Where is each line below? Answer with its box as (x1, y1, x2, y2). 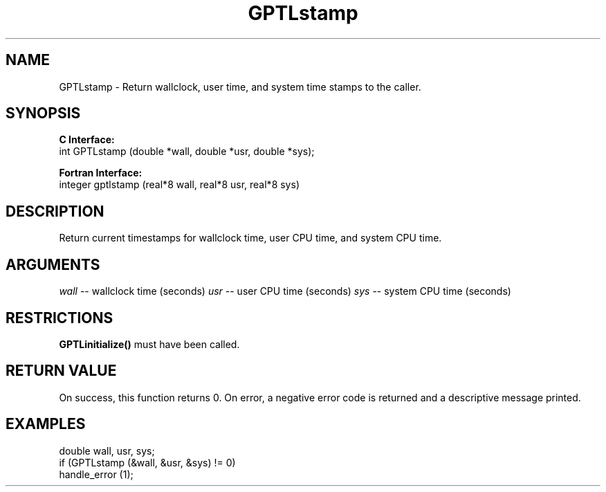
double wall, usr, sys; (59, 444, 155, 457)
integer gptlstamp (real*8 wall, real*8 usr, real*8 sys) (59, 179, 300, 191)
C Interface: (59, 134, 115, 146)
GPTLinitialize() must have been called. (59, 338, 240, 350)
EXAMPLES (6, 415, 86, 433)
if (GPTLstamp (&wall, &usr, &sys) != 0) (59, 456, 236, 468)
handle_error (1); (59, 468, 134, 480)
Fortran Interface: (59, 167, 143, 179)
